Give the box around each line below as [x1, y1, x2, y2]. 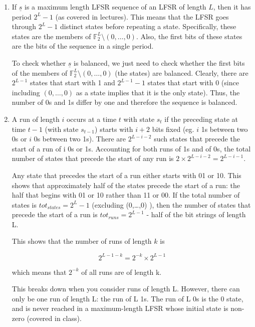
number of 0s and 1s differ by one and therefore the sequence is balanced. [12, 97, 237, 107]
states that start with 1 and [30, 77, 115, 88]
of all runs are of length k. [81, 266, 162, 277]
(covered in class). [27, 312, 82, 323]
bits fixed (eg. [152, 123, 194, 134]
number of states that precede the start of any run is [12, 153, 174, 163]
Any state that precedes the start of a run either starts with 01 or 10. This [12, 170, 241, 180]
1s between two [201, 123, 248, 134]
